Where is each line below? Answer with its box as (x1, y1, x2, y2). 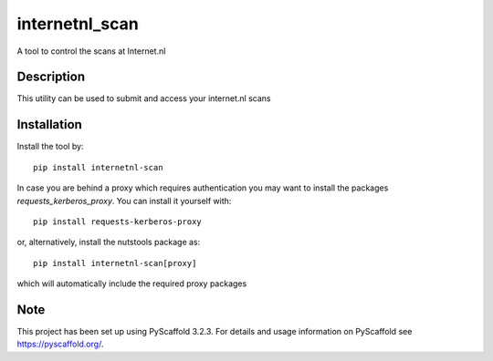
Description (16, 69, 86, 85)
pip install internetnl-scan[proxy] (33, 258, 197, 268)
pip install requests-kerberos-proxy (33, 216, 203, 227)
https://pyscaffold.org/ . (16, 338, 104, 350)
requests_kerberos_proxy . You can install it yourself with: (16, 195, 232, 206)
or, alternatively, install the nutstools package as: (16, 237, 201, 248)
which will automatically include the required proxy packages (16, 278, 247, 289)
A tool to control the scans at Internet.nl (16, 46, 166, 57)
